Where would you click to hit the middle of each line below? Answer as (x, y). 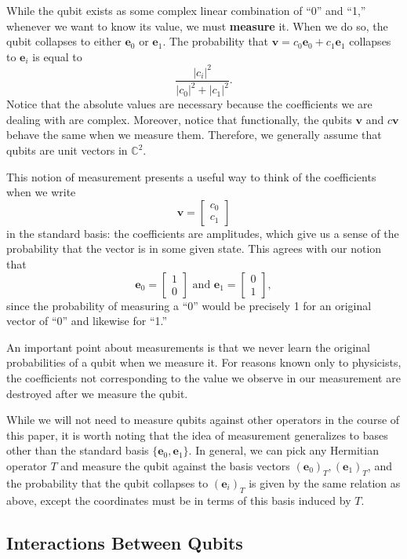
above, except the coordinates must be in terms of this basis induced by (179, 500)
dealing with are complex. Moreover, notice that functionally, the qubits (179, 119)
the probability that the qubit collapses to (107, 482)
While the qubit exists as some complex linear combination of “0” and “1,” (186, 10)
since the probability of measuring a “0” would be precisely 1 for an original (189, 305)
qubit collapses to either (64, 41)
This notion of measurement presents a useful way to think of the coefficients (191, 176)
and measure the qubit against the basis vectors (175, 465)
